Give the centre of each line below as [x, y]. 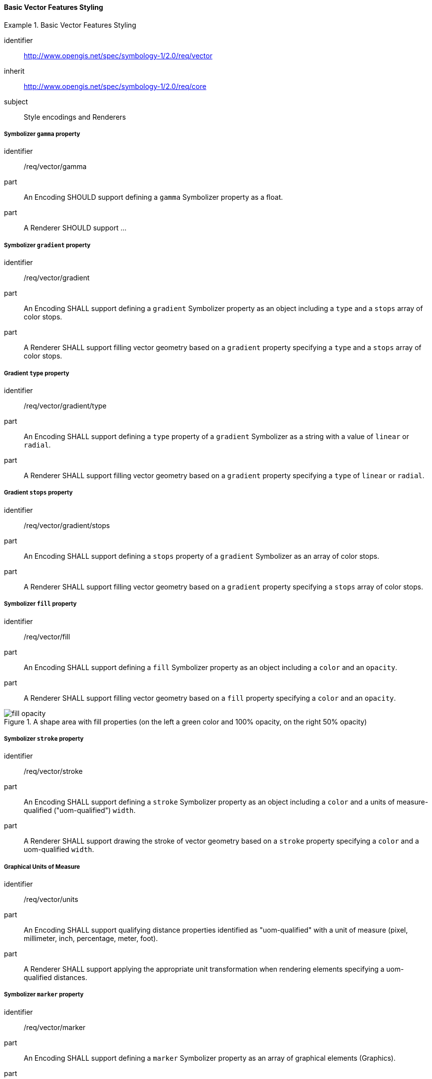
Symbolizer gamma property [42, 134]
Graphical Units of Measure [42, 867]
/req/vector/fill [47, 636]
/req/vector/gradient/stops [67, 525]
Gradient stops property [38, 493]
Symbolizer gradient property [47, 245]
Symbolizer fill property [41, 604]
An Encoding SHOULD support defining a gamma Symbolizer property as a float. [153, 197]
